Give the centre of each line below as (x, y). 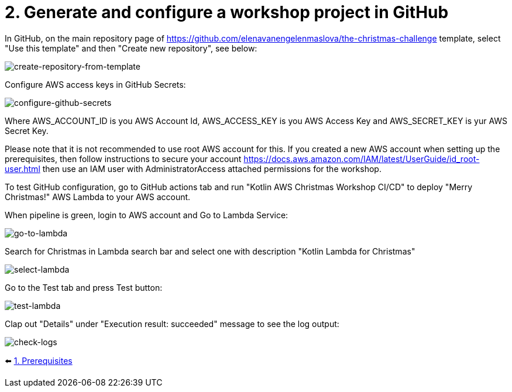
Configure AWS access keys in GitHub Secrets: (95, 84)
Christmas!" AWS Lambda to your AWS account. (98, 197)
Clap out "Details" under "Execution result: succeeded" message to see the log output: (172, 324)
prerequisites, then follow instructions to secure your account (123, 159)
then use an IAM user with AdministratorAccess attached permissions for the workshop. (212, 169)
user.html (23, 169)
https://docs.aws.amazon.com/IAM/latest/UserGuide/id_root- (362, 159)
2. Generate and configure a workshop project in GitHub (227, 12)
